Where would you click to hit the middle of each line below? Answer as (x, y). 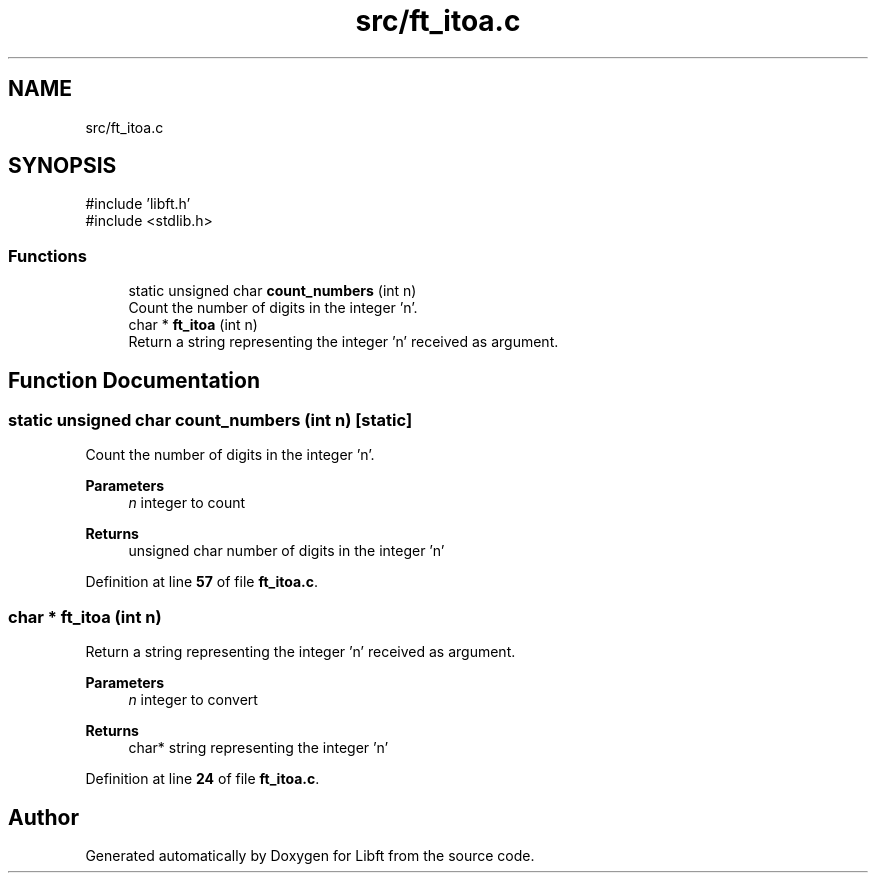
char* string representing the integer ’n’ (258, 748)
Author (43, 817)
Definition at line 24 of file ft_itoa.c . (202, 779)
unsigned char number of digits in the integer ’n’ (286, 551)
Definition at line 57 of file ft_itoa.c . (201, 582)
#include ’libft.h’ (138, 204)
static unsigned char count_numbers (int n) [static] (210, 420)
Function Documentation (134, 380)
